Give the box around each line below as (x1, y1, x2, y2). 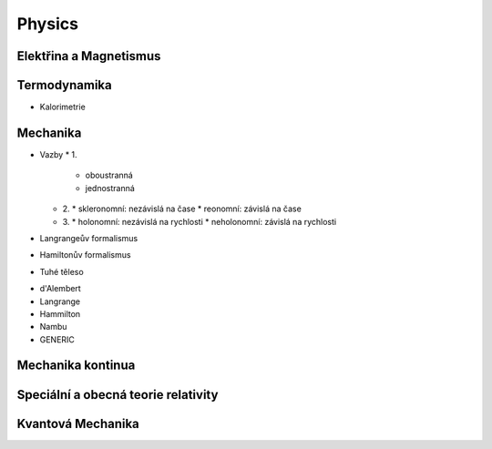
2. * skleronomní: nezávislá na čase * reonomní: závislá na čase (62, 203, 302, 214)
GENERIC (39, 333, 75, 345)
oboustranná (85, 169, 134, 181)
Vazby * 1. (39, 148, 77, 159)
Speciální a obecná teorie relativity (16, 387, 219, 403)
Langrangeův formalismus (39, 232, 138, 243)
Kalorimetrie (39, 101, 86, 113)
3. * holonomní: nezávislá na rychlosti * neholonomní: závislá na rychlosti (62, 216, 337, 227)
